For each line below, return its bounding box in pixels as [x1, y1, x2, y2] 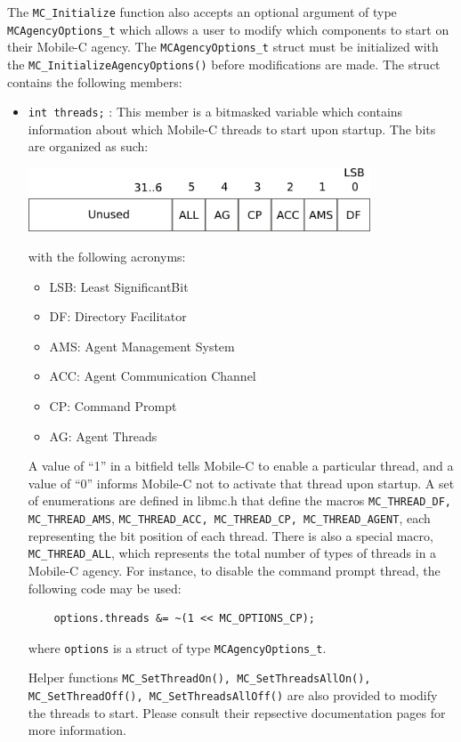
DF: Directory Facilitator [49, 307, 187, 326]
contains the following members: [7, 72, 182, 91]
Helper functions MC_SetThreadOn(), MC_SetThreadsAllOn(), [28, 668, 371, 687]
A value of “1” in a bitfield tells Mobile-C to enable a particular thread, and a [28, 456, 454, 475]
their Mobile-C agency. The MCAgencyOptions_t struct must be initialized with [7, 37, 439, 56]
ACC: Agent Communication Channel [49, 367, 256, 385]
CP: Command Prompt [49, 396, 177, 415]
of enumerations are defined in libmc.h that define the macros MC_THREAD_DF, [28, 491, 452, 510]
